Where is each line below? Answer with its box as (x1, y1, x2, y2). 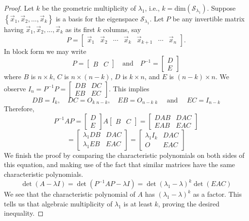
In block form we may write (4, 46, 86, 56)
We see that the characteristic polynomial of (4, 189, 135, 199)
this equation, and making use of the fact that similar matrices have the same (4, 159, 235, 170)
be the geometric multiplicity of (42, 3, 136, 13)
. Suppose (207, 3, 236, 13)
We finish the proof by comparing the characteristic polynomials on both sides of (4, 150, 245, 160)
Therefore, (4, 103, 34, 114)
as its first (65, 24, 95, 34)
